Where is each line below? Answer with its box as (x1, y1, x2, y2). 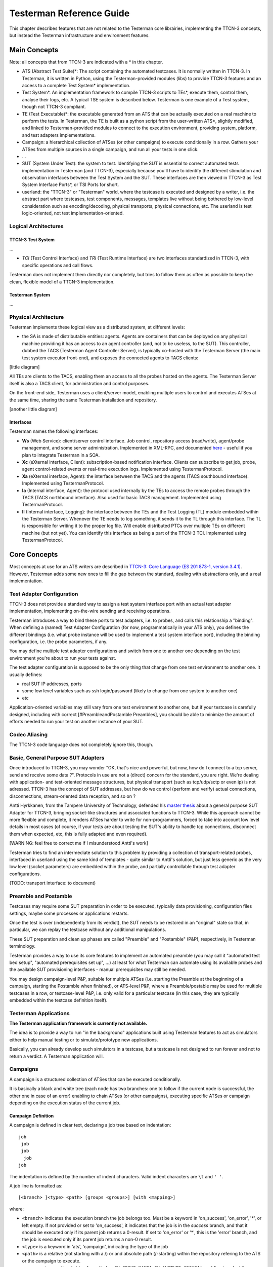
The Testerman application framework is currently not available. (9, 1020, 148, 1026)
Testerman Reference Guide (9, 8, 130, 19)
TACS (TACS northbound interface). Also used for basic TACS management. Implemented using (22, 494, 221, 500)
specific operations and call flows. (22, 262, 94, 268)
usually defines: (9, 672, 42, 678)
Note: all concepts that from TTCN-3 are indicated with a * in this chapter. (9, 59, 163, 65)
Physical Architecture (9, 313, 64, 320)
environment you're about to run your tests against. (9, 655, 116, 661)
